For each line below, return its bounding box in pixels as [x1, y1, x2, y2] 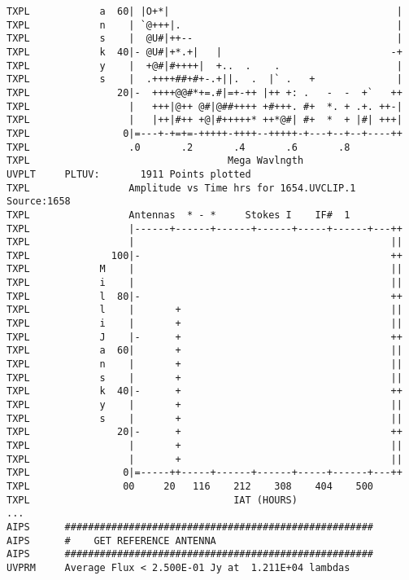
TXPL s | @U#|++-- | [7, 33, 402, 45]
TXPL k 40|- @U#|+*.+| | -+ [7, 46, 402, 58]
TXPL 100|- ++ [7, 249, 402, 261]
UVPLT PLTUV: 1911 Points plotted [7, 168, 251, 180]
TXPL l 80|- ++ [7, 290, 402, 302]
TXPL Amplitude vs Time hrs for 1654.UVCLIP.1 [7, 182, 356, 194]
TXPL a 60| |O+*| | [7, 6, 402, 17]
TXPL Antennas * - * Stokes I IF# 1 [7, 209, 350, 221]
